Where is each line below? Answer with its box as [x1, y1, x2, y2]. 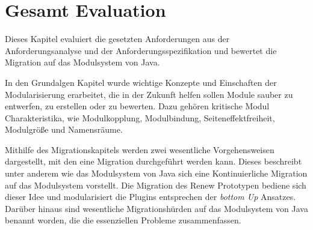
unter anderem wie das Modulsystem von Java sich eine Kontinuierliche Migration [5, 167, 308, 180]
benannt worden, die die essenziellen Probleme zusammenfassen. [5, 214, 241, 226]
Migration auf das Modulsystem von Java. [5, 56, 160, 68]
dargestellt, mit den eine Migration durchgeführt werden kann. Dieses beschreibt [5, 155, 302, 168]
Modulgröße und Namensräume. [5, 123, 123, 136]
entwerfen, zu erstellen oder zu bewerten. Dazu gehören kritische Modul [5, 100, 270, 112]
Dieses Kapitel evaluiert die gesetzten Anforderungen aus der [5, 32, 230, 45]
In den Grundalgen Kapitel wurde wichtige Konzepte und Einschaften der [5, 76, 277, 88]
